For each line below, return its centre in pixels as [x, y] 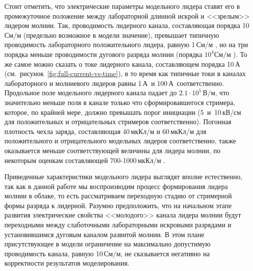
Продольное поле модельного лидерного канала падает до [91, 93]
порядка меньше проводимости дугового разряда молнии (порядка [103, 54]
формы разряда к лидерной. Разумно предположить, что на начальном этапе [118, 205]
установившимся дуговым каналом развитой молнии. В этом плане [104, 234]
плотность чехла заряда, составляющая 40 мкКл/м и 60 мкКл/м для [105, 131]
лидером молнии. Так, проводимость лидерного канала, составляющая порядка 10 [127, 25]
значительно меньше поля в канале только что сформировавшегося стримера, [120, 102]
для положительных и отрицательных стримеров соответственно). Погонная [118, 122]
